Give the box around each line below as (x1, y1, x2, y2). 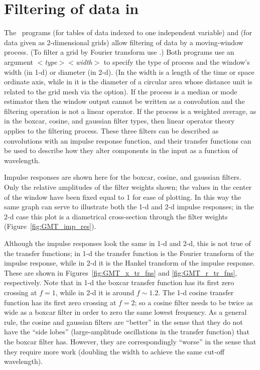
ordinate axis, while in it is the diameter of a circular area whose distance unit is (4, 76, 252, 87)
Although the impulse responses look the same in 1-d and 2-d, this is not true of (4, 238, 251, 248)
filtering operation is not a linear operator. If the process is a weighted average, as (4, 105, 256, 116)
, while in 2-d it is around (55, 287, 135, 297)
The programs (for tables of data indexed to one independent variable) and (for (4, 27, 252, 38)
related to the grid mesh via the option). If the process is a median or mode (4, 86, 237, 96)
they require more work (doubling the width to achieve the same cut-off (4, 346, 224, 356)
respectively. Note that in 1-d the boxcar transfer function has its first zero (4, 277, 234, 288)
